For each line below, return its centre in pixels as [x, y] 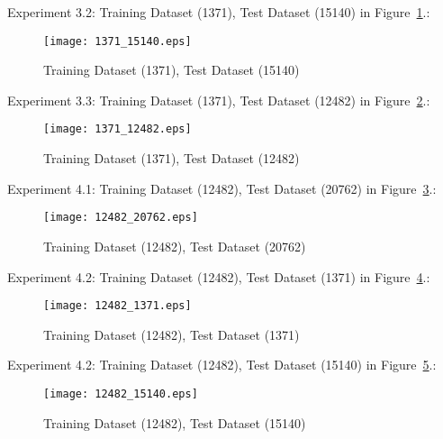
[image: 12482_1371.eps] [118, 306]
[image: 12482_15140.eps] [121, 393]
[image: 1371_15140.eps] [118, 41]
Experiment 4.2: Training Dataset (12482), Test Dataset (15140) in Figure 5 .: [222, 365]
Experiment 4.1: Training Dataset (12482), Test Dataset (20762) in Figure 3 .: [222, 188]
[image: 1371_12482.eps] [118, 129]
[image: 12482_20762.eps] [121, 218]
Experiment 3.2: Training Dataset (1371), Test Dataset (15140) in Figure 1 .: [219, 12]
